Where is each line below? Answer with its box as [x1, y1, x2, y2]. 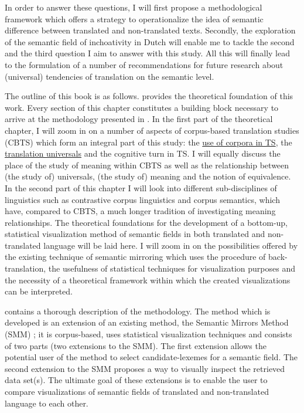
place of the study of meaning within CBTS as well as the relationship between [5, 158, 289, 171]
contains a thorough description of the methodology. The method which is [5, 304, 271, 317]
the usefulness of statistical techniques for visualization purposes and [48, 262, 295, 275]
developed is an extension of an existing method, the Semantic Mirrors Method [5, 316, 289, 329]
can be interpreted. [5, 285, 73, 297]
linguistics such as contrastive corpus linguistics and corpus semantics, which [5, 193, 280, 205]
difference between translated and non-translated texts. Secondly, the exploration [5, 24, 296, 36]
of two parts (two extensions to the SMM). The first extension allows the [5, 339, 267, 351]
